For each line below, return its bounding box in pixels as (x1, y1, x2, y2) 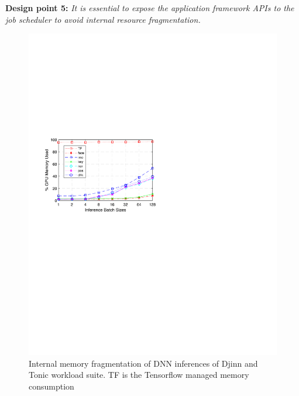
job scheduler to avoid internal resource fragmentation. (5, 13, 201, 25)
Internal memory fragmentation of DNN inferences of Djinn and (29, 357, 258, 369)
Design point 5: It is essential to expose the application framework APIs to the (5, 2, 294, 13)
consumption (29, 380, 74, 392)
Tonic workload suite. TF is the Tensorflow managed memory (29, 368, 249, 381)
